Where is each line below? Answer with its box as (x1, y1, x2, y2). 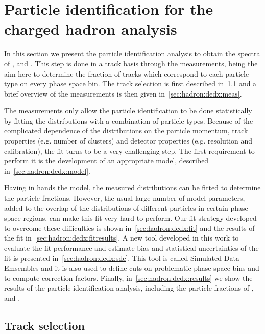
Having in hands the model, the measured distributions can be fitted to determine (4, 182, 261, 193)
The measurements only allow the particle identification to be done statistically (4, 105, 252, 116)
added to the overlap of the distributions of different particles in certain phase (4, 202, 248, 213)
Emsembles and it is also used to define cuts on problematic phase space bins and (4, 263, 259, 273)
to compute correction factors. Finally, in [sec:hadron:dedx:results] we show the (4, 272, 253, 283)
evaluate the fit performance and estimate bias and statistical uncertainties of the (4, 243, 259, 253)
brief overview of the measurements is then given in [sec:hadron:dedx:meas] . (4, 88, 242, 99)
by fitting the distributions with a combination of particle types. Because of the (4, 115, 253, 126)
